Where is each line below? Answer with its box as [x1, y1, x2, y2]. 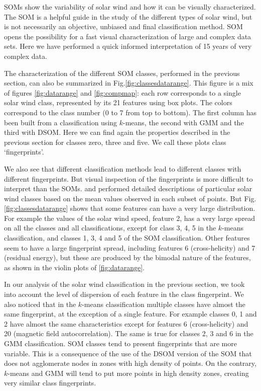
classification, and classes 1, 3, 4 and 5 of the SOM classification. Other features [4, 232, 250, 243]
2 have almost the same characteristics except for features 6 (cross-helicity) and [4, 318, 248, 329]
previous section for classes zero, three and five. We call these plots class [4, 136, 226, 147]
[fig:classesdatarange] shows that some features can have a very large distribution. [4, 203, 255, 213]
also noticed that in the [4, 298, 76, 309]
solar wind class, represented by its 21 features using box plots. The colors [4, 97, 232, 108]
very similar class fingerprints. [4, 377, 96, 388]
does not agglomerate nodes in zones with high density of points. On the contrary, [4, 358, 256, 368]
